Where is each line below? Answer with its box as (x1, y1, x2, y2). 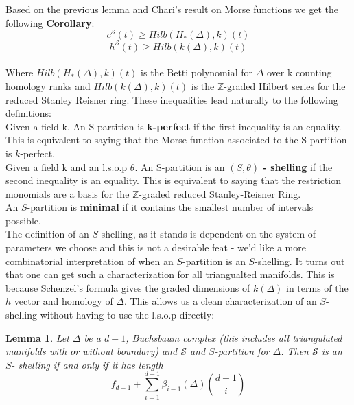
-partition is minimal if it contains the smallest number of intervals (27, 200, 314, 214)
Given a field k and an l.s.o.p (5, 159, 128, 174)
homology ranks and (5, 78, 91, 93)
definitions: (5, 106, 51, 120)
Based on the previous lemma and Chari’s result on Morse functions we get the (5, 2, 338, 16)
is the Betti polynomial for (141, 65, 252, 80)
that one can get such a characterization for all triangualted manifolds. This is (5, 267, 335, 281)
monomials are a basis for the (5, 186, 130, 200)
